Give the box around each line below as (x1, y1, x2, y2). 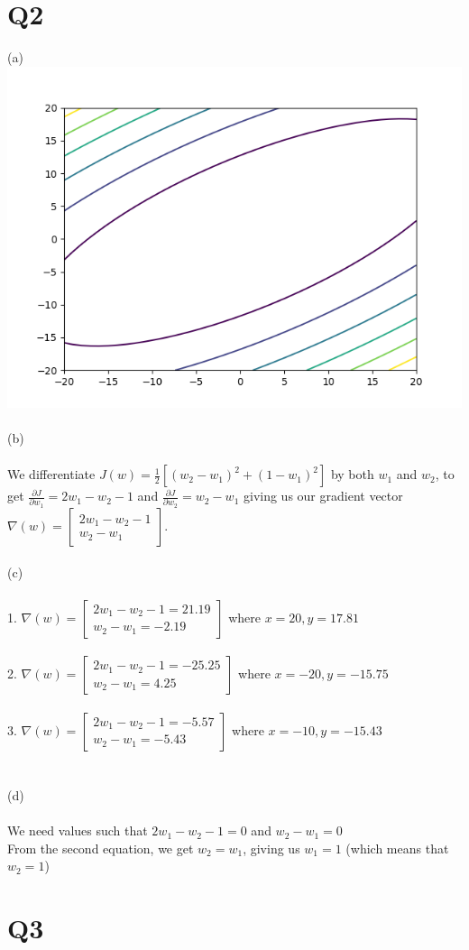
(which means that (345, 838, 449, 857)
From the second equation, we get (7, 838, 194, 857)
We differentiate (7, 465, 96, 484)
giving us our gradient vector (243, 486, 403, 505)
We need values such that (7, 821, 148, 840)
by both (330, 465, 374, 484)
